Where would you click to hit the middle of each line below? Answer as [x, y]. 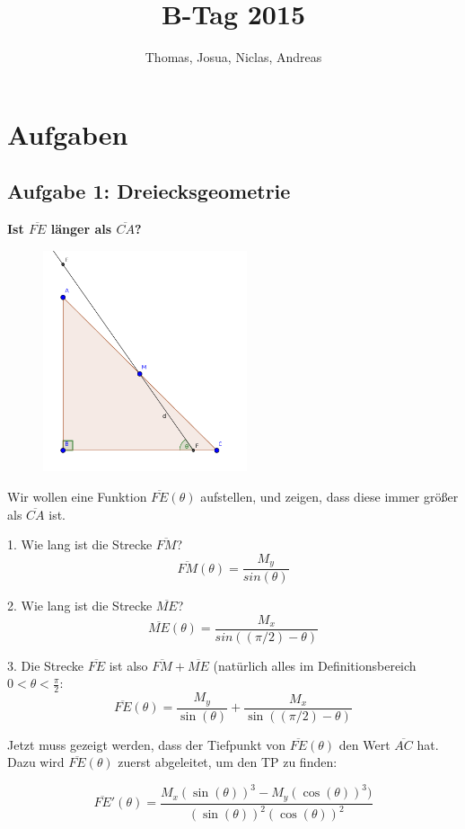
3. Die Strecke [45, 665]
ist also [128, 665]
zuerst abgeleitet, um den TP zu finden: [228, 762]
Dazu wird [36, 762]
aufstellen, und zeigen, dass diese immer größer [329, 496]
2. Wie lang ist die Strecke [80, 606]
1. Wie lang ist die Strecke [80, 544]
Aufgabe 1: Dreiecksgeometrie [149, 191]
